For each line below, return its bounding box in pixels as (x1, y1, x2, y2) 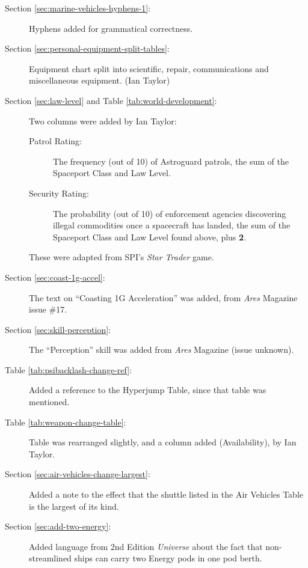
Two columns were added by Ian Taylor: (29, 114, 177, 127)
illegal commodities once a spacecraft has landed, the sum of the (53, 219, 291, 231)
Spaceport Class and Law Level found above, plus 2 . (53, 230, 247, 243)
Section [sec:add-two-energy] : (5, 520, 111, 533)
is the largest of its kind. (29, 499, 119, 512)
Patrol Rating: (29, 135, 82, 147)
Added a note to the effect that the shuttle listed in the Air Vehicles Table (29, 488, 304, 501)
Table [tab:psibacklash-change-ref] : (5, 363, 132, 376)
